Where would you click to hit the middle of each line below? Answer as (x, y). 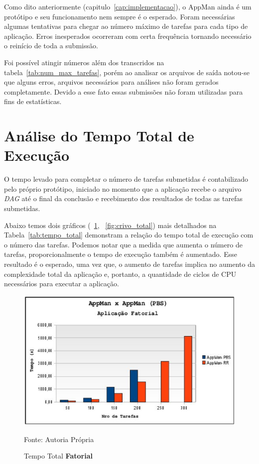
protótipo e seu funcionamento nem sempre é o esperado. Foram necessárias (120, 16)
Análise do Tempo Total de (99, 136)
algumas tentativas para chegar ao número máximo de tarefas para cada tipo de (126, 26)
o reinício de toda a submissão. (51, 46)
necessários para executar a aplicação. (62, 284)
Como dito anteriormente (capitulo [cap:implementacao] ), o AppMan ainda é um (128, 6)
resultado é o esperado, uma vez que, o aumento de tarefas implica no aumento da (129, 264)
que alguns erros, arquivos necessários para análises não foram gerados (111, 82)
